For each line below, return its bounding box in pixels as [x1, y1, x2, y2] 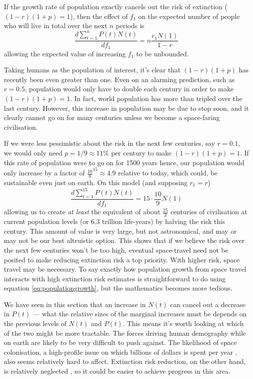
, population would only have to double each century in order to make [24, 84, 234, 94]
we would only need [4, 147, 63, 157]
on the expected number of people [138, 11, 240, 21]
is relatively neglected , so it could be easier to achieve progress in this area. [4, 366, 231, 376]
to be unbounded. [136, 48, 189, 58]
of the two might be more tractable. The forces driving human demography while [4, 327, 246, 338]
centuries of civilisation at [170, 207, 248, 217]
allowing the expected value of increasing [4, 48, 126, 58]
